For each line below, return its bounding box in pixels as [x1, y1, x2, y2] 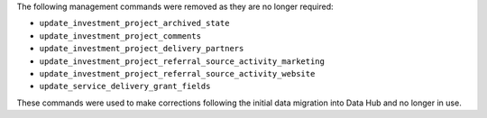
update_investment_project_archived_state [39, 18, 230, 29]
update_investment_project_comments [39, 31, 202, 41]
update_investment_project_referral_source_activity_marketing [39, 56, 325, 67]
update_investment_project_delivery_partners [39, 43, 244, 54]
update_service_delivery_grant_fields [39, 81, 211, 92]
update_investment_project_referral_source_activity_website [39, 68, 316, 78]
